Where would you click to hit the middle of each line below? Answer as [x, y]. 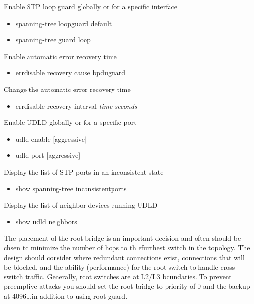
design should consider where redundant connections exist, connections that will [124, 257]
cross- [229, 267]
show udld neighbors [46, 221]
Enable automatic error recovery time [60, 56]
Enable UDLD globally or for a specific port [70, 122]
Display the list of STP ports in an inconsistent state [84, 171]
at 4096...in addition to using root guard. [66, 295]
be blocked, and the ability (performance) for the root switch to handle [111, 267]
